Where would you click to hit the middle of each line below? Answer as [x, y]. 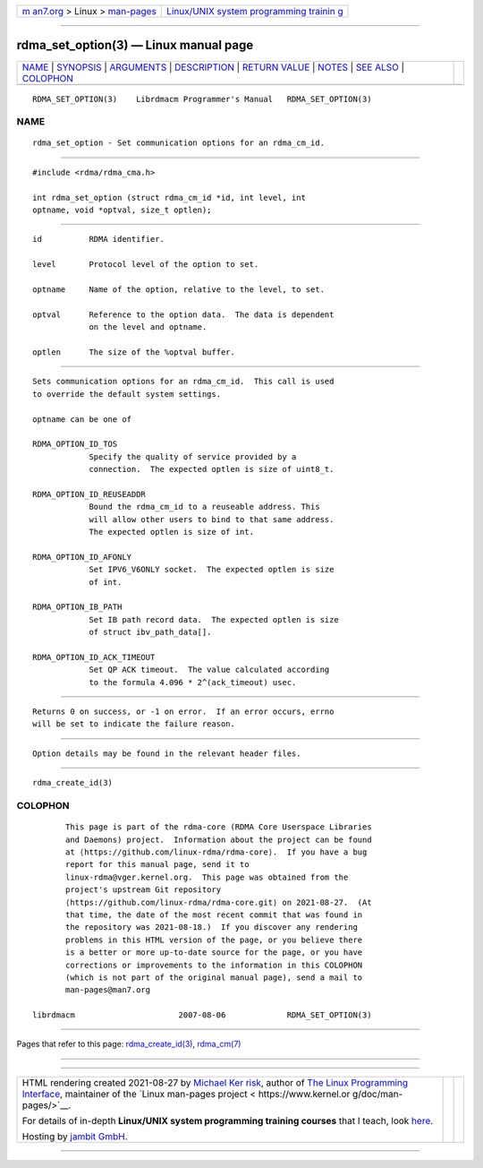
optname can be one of [82, 419]
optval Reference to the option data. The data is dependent [183, 314]
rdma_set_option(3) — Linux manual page [135, 45]
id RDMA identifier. [99, 239]
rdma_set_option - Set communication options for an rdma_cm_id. [179, 143]
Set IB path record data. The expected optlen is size [214, 619]
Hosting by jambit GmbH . [75, 1136]
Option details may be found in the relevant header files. [167, 753]
